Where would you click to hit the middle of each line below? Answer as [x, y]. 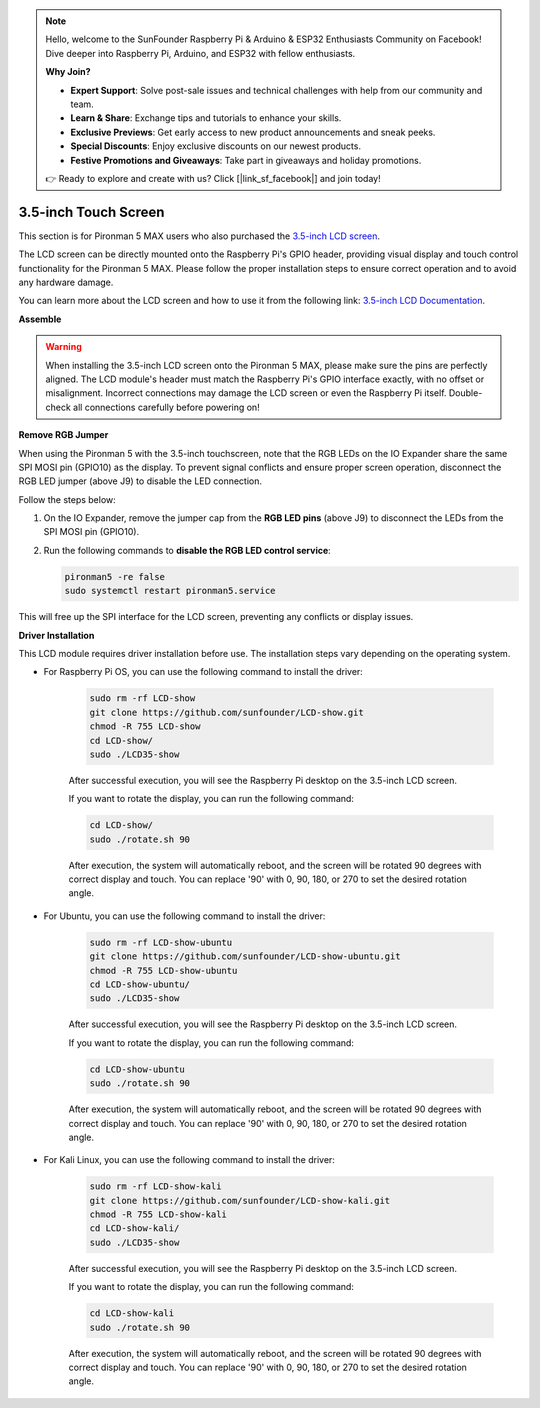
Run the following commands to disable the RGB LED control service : [187, 550]
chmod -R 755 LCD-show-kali [158, 1214]
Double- [465, 393]
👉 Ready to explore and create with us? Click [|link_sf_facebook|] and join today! [213, 178]
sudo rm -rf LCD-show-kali [155, 1186]
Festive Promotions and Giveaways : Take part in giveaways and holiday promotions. [246, 160]
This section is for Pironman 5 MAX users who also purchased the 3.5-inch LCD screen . [199, 236]
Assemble [40, 319]
